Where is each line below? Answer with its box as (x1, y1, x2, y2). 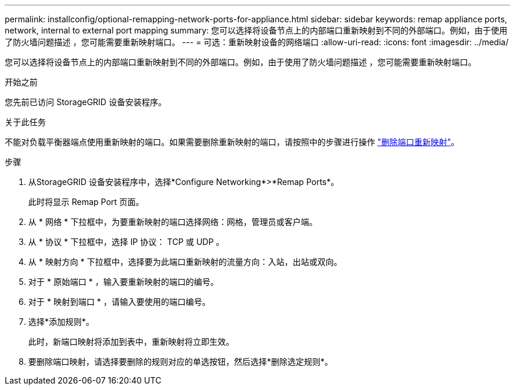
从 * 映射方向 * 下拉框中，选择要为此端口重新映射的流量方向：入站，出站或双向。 (28, 257, 342, 267)
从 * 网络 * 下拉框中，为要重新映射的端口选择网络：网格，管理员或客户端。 (28, 217, 317, 227)
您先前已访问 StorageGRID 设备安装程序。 (5, 97, 166, 107)
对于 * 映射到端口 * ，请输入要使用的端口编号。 (28, 297, 210, 307)
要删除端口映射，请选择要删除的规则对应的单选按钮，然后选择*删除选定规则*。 (28, 357, 333, 367)
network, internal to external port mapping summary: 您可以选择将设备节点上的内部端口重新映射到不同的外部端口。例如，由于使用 (5, 25, 508, 35)
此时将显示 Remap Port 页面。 (28, 197, 144, 207)
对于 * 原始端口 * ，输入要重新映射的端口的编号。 (28, 277, 219, 287)
